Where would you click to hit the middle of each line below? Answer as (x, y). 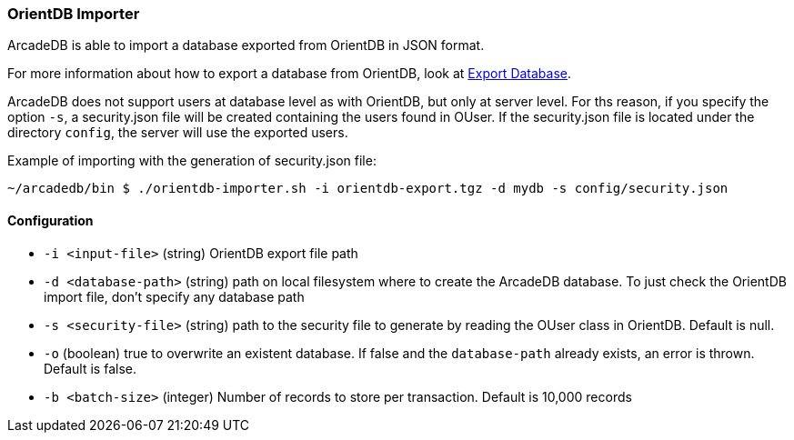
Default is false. (90, 368)
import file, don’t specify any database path (174, 296)
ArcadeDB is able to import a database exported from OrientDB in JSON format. (246, 45)
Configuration (50, 220)
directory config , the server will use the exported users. (178, 133)
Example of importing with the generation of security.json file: (192, 161)
